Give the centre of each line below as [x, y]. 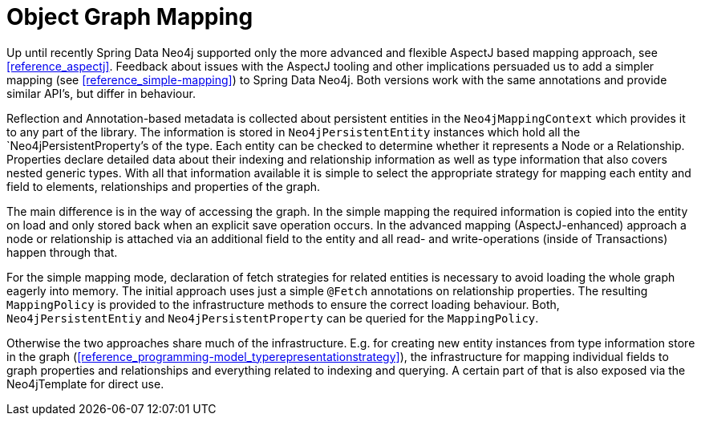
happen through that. [62, 252]
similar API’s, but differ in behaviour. [101, 93]
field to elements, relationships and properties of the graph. [164, 186]
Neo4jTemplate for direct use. [85, 383]
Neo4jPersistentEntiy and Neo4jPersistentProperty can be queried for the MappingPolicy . [273, 318]
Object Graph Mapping [130, 17]
